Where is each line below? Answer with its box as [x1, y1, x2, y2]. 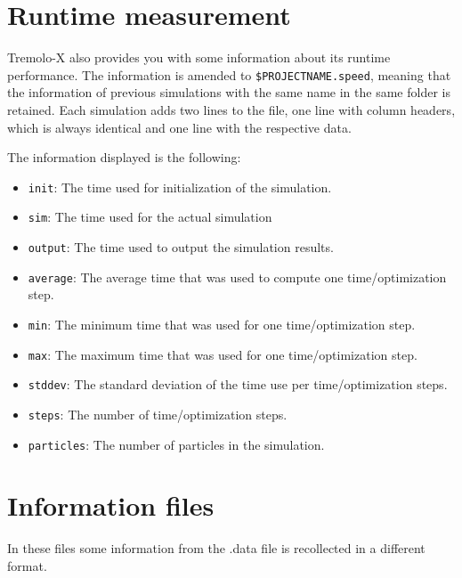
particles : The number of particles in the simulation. [28, 435, 325, 453]
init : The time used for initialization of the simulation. [28, 177, 332, 196]
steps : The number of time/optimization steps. [28, 404, 288, 423]
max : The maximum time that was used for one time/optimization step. [28, 345, 417, 363]
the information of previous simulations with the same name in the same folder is [7, 83, 450, 102]
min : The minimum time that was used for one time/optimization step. [28, 314, 416, 333]
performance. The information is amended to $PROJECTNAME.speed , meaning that [7, 65, 451, 84]
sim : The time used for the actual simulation [28, 208, 272, 226]
